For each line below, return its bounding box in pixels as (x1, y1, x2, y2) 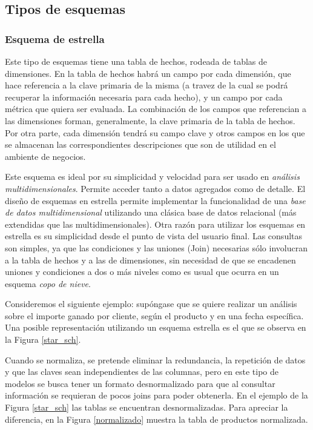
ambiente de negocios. (5, 150, 86, 162)
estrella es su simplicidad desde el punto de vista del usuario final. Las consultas (5, 230, 303, 242)
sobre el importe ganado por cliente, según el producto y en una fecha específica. (5, 309, 304, 322)
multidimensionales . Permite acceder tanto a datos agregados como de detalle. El (5, 182, 306, 194)
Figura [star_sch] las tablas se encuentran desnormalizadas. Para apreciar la (5, 401, 288, 414)
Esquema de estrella (5, 31, 105, 46)
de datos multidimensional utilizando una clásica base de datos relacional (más (5, 206, 297, 219)
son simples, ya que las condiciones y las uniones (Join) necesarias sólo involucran (5, 241, 308, 254)
